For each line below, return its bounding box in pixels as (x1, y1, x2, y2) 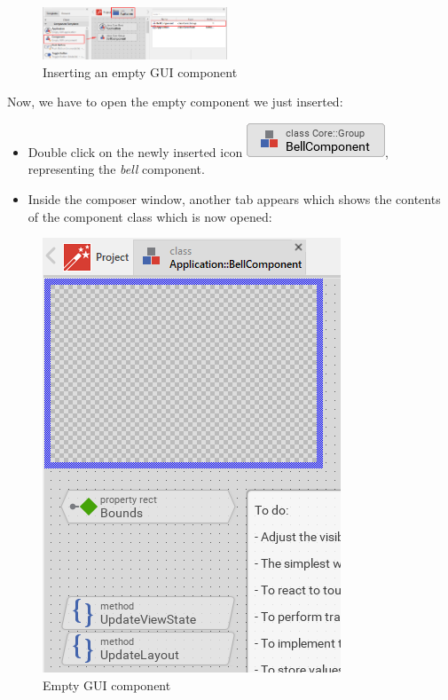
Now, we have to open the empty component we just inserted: (7, 92, 343, 111)
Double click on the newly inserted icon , (28, 142, 389, 161)
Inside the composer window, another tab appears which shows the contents (28, 189, 441, 208)
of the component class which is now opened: (28, 207, 272, 225)
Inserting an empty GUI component (43, 62, 238, 81)
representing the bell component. (28, 160, 205, 178)
